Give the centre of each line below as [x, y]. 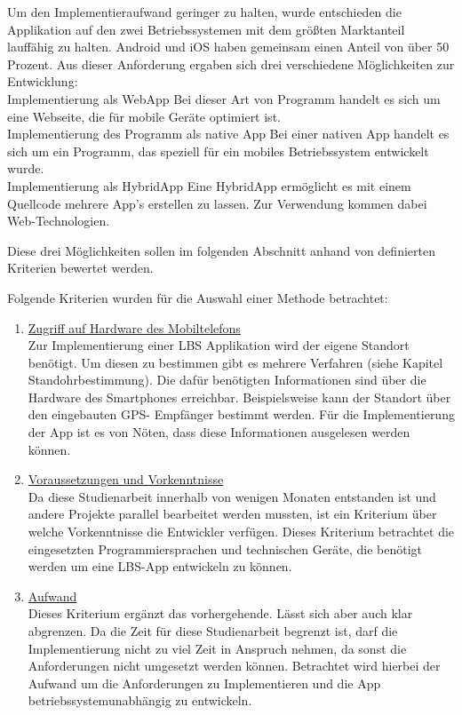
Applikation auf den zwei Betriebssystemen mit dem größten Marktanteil [206, 29]
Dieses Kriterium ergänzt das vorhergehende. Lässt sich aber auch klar [220, 613]
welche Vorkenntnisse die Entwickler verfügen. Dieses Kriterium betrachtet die [241, 532]
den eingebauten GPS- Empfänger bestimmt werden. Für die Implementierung [241, 414]
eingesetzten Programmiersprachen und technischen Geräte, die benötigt [225, 548]
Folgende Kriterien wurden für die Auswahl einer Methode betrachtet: [198, 297]
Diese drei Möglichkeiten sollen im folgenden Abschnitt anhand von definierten [221, 250]
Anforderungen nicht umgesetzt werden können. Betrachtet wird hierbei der [234, 666]
